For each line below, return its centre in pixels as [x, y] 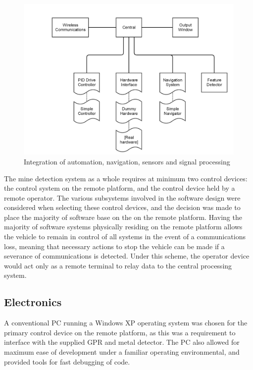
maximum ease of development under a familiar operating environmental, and [122, 352]
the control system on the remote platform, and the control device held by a [120, 188]
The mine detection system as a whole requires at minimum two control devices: [126, 178]
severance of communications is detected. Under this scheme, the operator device [127, 256]
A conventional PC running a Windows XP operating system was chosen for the [126, 323]
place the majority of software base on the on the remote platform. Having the [123, 217]
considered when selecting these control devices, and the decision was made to [122, 207]
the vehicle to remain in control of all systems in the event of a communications [125, 237]
